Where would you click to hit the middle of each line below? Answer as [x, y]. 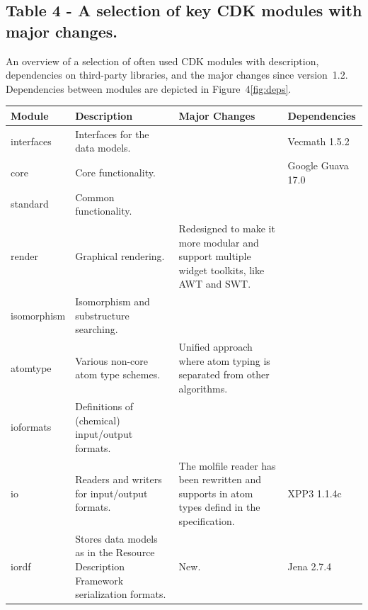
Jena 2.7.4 [310, 566]
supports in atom [216, 493]
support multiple [215, 256]
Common [95, 197]
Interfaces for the [112, 134]
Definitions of [104, 406]
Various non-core [112, 360]
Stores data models [116, 538]
